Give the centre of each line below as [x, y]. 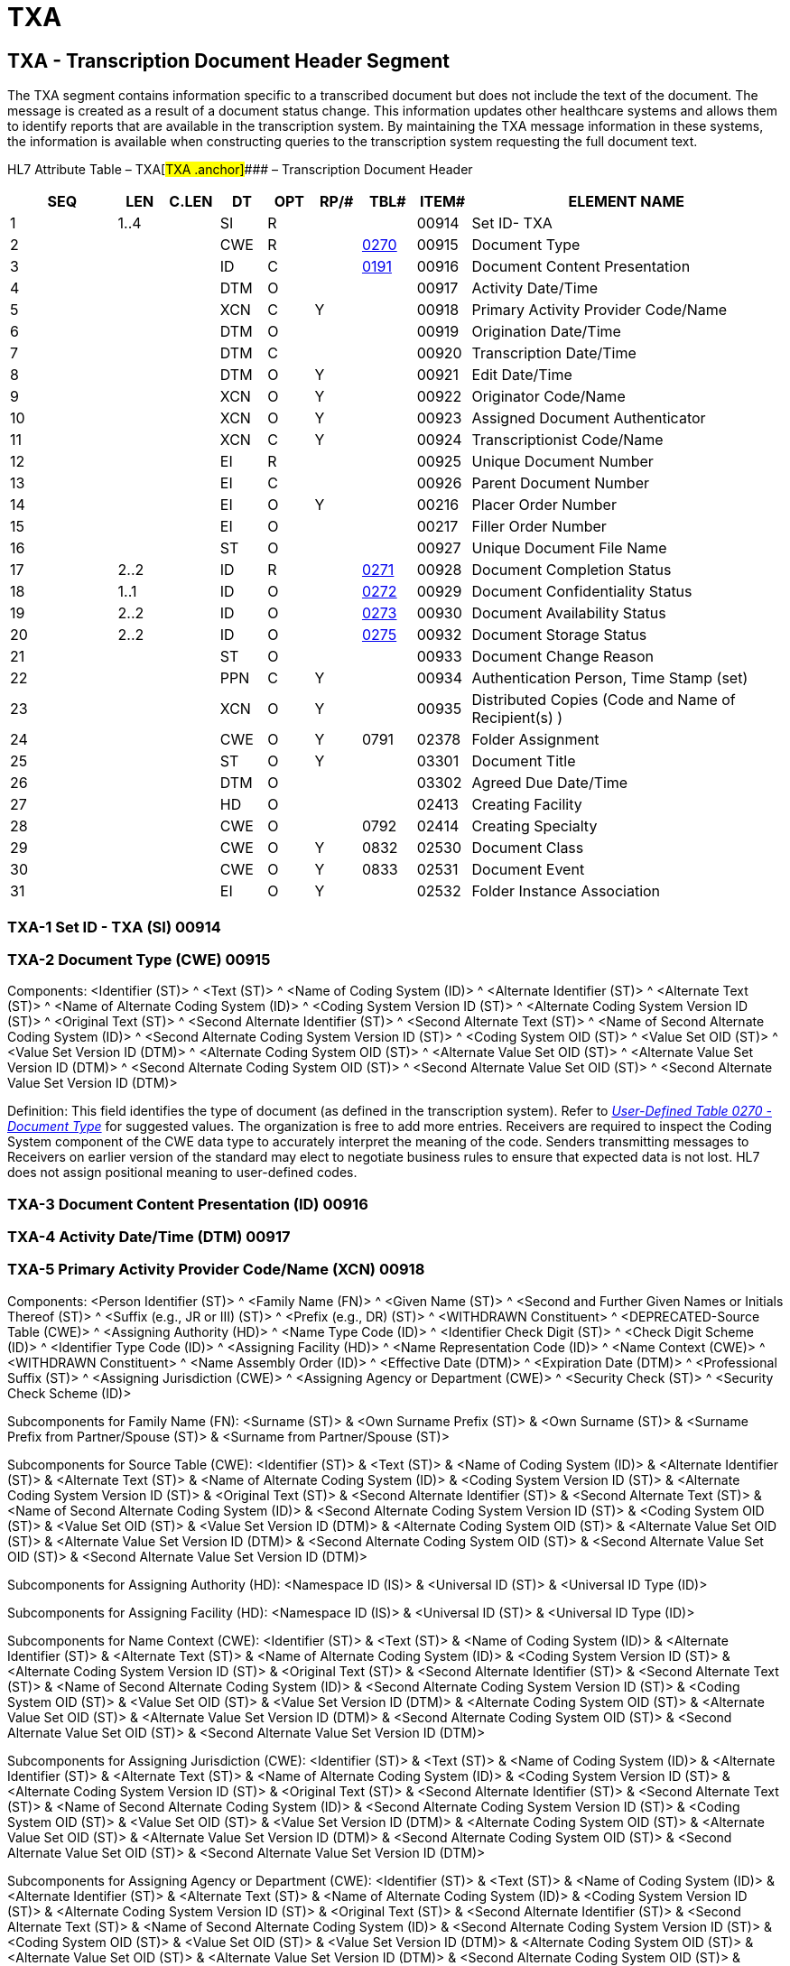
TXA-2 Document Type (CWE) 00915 [139, 959]
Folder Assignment [535, 740]
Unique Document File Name [569, 548]
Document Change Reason [563, 657]
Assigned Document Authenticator [589, 418]
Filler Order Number [539, 527]
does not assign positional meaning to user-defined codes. [182, 1173]
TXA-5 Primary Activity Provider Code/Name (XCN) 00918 [216, 1270]
